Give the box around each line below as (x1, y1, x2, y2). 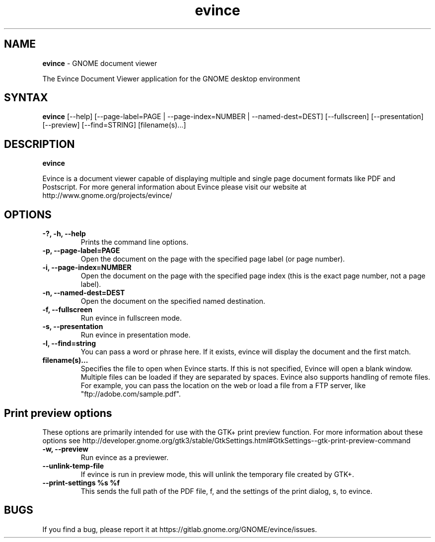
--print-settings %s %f (42, 478, 120, 487)
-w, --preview (42, 444, 88, 453)
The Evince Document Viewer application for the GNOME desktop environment (42, 74, 300, 83)
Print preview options (4, 406, 112, 419)
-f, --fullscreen (42, 305, 93, 314)
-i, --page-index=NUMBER (42, 263, 132, 272)
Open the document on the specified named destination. (80, 297, 266, 306)
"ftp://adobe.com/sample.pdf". (80, 390, 181, 399)
